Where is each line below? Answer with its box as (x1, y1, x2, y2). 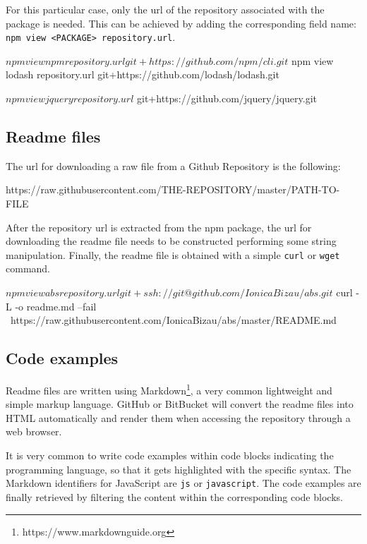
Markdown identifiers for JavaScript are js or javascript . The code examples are (6, 476, 361, 490)
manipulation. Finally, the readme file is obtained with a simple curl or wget (6, 247, 340, 262)
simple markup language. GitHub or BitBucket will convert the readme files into (6, 397, 354, 411)
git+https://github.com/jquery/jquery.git (137, 91, 317, 106)
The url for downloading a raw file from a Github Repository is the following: (6, 158, 341, 173)
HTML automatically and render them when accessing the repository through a (6, 410, 351, 425)
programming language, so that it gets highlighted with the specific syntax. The (6, 461, 351, 476)
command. (6, 261, 50, 276)
